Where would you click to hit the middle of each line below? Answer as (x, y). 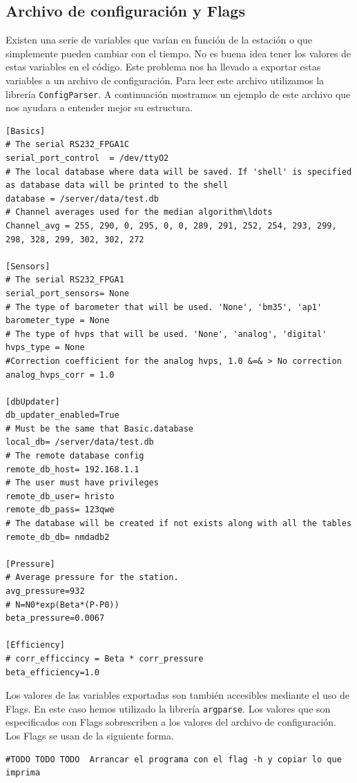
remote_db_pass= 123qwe (60, 510)
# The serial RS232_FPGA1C (67, 145)
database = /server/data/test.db (82, 199)
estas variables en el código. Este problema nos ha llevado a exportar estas (163, 67)
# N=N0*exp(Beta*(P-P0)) (62, 605)
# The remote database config (75, 456)
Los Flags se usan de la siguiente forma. (90, 736)
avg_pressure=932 (45, 591)
